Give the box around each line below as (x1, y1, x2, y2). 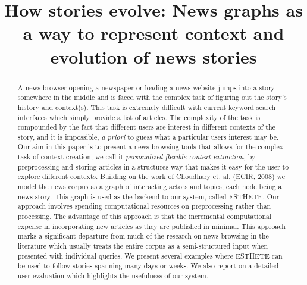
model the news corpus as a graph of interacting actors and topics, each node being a (17, 181, 282, 192)
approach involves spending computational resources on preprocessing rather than (17, 201, 271, 211)
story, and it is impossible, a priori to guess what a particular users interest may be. (17, 131, 279, 142)
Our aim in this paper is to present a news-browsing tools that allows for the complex (17, 142, 283, 152)
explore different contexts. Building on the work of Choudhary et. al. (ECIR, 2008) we (17, 171, 286, 181)
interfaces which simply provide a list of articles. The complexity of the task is (17, 112, 261, 122)
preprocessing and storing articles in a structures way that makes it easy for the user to (17, 161, 289, 171)
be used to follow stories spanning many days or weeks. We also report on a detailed (17, 261, 279, 271)
